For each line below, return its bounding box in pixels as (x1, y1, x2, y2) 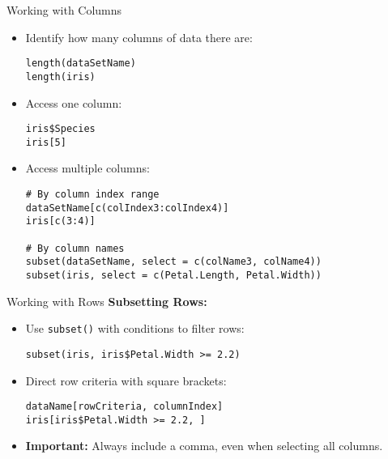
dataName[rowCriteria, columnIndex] (25, 401, 224, 413)
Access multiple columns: (25, 159, 150, 176)
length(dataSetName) (25, 57, 136, 70)
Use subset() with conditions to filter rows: (25, 320, 245, 337)
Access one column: (25, 94, 122, 111)
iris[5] (25, 136, 66, 148)
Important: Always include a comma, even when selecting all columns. (25, 437, 383, 454)
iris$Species (25, 123, 96, 135)
